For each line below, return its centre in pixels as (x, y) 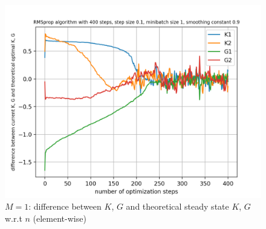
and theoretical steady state (177, 206)
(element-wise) (60, 218)
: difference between (65, 206)
